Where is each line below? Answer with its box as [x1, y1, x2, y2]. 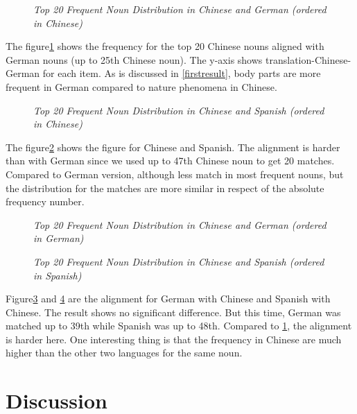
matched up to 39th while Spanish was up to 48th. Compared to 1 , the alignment [6, 318, 352, 333]
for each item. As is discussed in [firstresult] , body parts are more [42, 66, 321, 80]
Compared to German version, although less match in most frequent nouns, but [6, 166, 344, 181]
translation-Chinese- [265, 52, 351, 67]
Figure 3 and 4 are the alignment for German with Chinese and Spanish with [6, 291, 331, 306]
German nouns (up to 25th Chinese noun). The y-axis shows [6, 52, 263, 67]
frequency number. [6, 194, 85, 209]
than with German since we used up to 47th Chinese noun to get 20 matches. [6, 153, 335, 168]
